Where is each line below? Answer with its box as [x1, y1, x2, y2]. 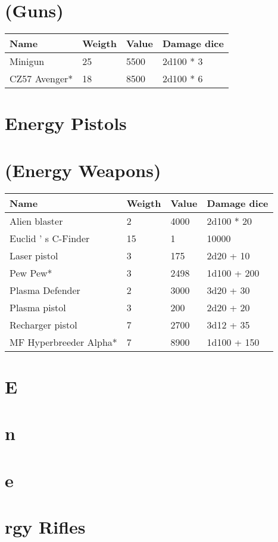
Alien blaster [10, 213, 63, 228]
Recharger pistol [10, 317, 77, 332]
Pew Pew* [10, 265, 52, 280]
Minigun [10, 54, 45, 69]
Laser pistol [10, 248, 58, 262]
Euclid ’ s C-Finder [10, 231, 90, 245]
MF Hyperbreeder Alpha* [10, 335, 117, 349]
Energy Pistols [5, 111, 127, 135]
